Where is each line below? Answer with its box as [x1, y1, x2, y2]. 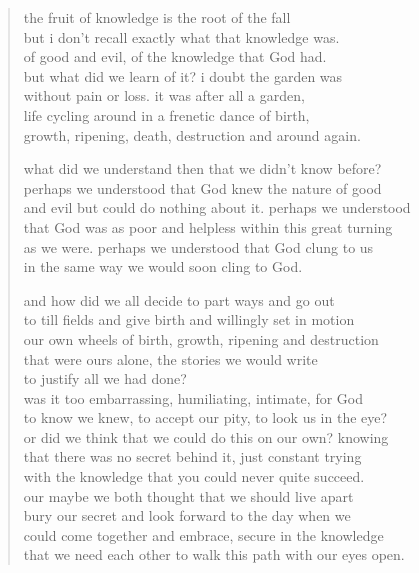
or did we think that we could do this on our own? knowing [23, 426, 389, 447]
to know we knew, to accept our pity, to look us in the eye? [23, 407, 388, 428]
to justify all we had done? [23, 368, 187, 389]
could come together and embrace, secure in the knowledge [23, 524, 384, 545]
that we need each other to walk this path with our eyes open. [23, 544, 405, 565]
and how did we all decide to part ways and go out [23, 289, 335, 310]
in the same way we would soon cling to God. [23, 256, 303, 277]
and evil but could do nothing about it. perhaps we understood [23, 197, 411, 218]
